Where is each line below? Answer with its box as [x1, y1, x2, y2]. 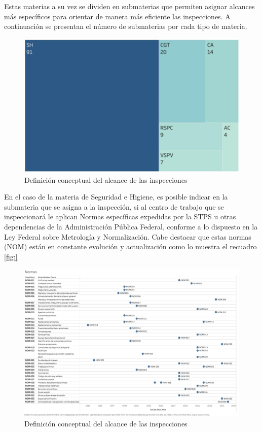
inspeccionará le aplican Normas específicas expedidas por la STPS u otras [4, 211, 236, 222]
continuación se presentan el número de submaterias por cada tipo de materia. [4, 21, 247, 31]
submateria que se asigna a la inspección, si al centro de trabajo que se [4, 201, 224, 212]
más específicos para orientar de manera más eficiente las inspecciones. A [4, 11, 231, 21]
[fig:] [4, 251, 18, 261]
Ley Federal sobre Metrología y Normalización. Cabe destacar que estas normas [4, 231, 251, 242]
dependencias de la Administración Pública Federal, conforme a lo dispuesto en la [4, 221, 258, 231]
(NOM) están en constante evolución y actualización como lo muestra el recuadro [4, 241, 257, 252]
